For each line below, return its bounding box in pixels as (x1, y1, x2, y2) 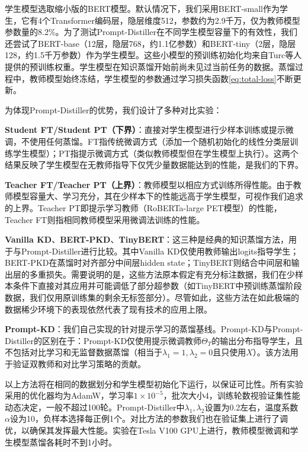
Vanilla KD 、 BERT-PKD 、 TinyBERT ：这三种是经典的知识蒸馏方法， (5, 233, 289, 246)
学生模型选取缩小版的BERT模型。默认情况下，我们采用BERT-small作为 (5, 2, 280, 14)
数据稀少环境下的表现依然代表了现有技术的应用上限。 (5, 303, 212, 315)
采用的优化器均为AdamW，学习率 (5, 389, 134, 402)
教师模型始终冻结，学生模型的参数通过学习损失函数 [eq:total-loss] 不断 (29, 72, 293, 84)
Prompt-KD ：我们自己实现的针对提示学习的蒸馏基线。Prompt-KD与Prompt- (5, 323, 303, 335)
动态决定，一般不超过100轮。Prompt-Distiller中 (5, 400, 185, 413)
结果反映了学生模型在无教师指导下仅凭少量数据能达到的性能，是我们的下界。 (5, 158, 303, 171)
